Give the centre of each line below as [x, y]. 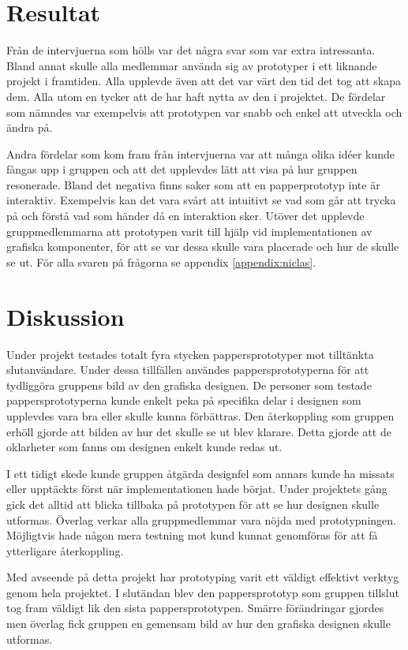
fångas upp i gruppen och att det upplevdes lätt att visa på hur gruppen [182, 169]
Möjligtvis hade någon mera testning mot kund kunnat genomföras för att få [192, 535]
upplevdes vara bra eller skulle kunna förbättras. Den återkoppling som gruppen [200, 415]
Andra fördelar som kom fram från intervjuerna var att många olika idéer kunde [201, 153]
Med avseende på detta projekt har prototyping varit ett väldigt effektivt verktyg [203, 577]
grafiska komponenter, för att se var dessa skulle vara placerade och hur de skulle [203, 247]
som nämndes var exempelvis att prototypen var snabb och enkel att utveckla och [204, 112]
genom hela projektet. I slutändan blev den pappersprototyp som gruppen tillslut [203, 592]
